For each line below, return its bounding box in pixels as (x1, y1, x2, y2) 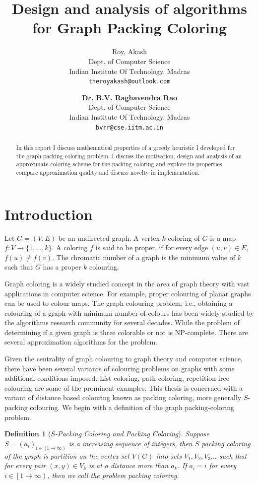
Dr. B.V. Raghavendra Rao (81, 92, 178, 102)
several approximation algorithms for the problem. (4, 337, 157, 347)
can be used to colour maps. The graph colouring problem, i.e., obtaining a (4, 298, 233, 308)
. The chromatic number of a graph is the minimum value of (52, 252, 235, 262)
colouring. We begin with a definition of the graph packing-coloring (30, 402, 234, 413)
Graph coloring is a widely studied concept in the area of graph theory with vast (4, 278, 250, 288)
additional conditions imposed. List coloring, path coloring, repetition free (4, 373, 229, 383)
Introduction (4, 204, 93, 224)
